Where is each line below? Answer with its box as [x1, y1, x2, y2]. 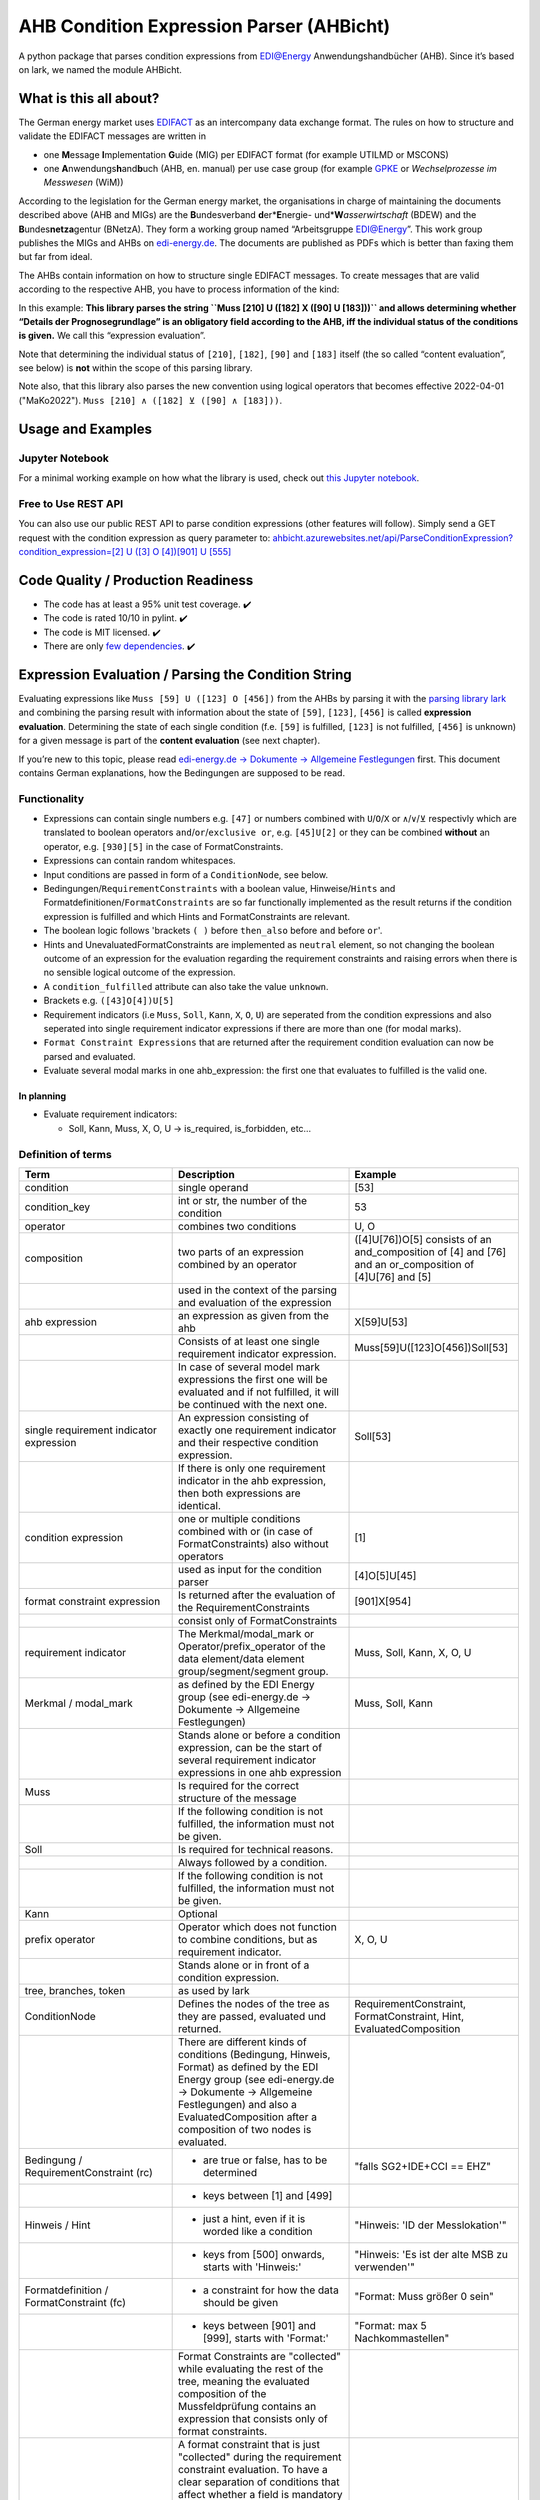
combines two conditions [177, 1219, 297, 1233]
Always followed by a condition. [177, 1855, 328, 1869]
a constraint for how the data [202, 2283, 339, 2297]
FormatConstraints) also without [177, 1536, 329, 1550]
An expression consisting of [177, 1410, 310, 1424]
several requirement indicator [177, 1753, 317, 1767]
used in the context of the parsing [177, 1283, 337, 1297]
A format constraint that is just [177, 2437, 320, 2451]
